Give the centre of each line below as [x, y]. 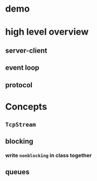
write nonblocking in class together [48, 156]
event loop [22, 68]
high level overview [47, 32]
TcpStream [21, 125]
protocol [19, 85]
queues [17, 172]
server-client [26, 50]
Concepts [26, 106]
